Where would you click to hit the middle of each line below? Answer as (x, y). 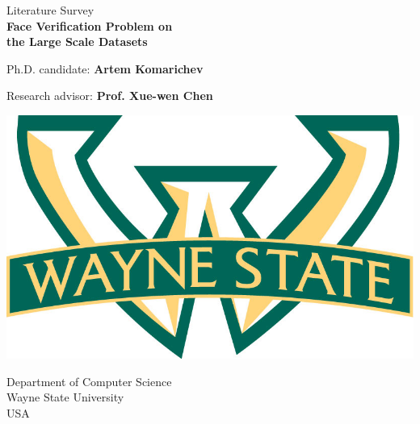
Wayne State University (65, 397)
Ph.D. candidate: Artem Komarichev (105, 68)
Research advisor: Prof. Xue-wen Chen (110, 96)
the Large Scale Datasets (77, 42)
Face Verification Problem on (90, 25)
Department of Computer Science (89, 381)
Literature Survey (50, 10)
